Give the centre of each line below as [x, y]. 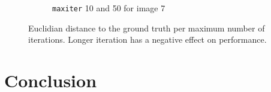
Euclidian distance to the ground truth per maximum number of [147, 28]
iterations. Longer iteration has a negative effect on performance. [147, 39]
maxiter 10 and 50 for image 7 [109, 8]
